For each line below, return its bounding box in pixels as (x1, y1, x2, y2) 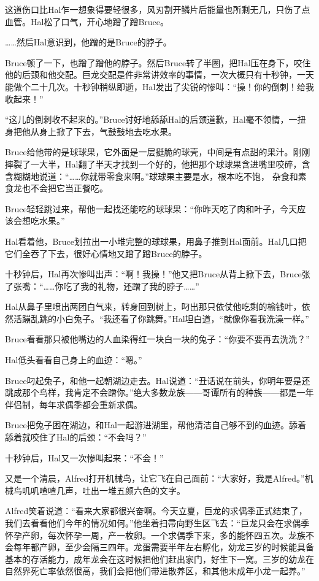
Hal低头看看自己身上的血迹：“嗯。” (5, 353, 142, 366)
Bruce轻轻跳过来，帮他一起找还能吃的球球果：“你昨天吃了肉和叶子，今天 (5, 202, 298, 215)
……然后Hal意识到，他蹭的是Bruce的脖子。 (5, 36, 172, 48)
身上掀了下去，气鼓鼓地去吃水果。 (39, 125, 177, 137)
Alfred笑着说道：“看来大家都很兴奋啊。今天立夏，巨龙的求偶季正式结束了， (5, 504, 307, 517)
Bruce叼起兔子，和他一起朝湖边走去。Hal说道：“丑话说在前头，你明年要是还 (5, 374, 310, 387)
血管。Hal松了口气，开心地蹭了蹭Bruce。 (5, 15, 169, 28)
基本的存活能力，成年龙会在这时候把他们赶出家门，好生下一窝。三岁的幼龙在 (5, 552, 314, 565)
